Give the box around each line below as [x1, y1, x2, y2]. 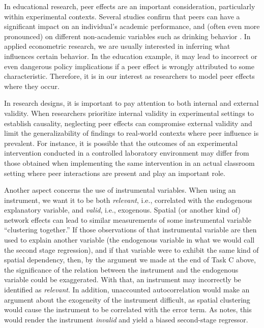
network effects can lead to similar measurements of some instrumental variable [4, 214, 251, 225]
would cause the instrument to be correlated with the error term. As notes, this [4, 304, 252, 315]
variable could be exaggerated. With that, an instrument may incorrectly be [4, 274, 241, 285]
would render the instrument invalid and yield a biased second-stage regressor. [4, 314, 248, 324]
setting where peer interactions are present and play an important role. [4, 167, 225, 178]
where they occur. [4, 80, 60, 91]
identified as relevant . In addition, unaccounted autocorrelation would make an [4, 284, 250, 295]
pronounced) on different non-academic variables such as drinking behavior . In [4, 31, 251, 41]
